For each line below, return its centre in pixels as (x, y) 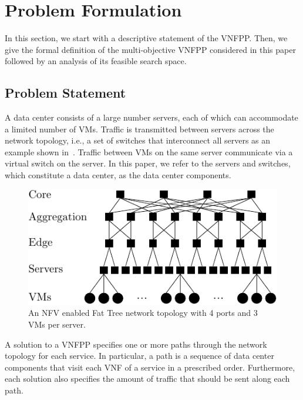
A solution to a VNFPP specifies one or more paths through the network (136, 344)
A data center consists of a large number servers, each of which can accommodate (151, 117)
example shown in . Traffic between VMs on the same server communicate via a (149, 151)
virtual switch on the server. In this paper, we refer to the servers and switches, (148, 163)
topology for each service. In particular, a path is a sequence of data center (139, 356)
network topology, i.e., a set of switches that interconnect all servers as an (138, 140)
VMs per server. (57, 324)
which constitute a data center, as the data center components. (118, 175)
